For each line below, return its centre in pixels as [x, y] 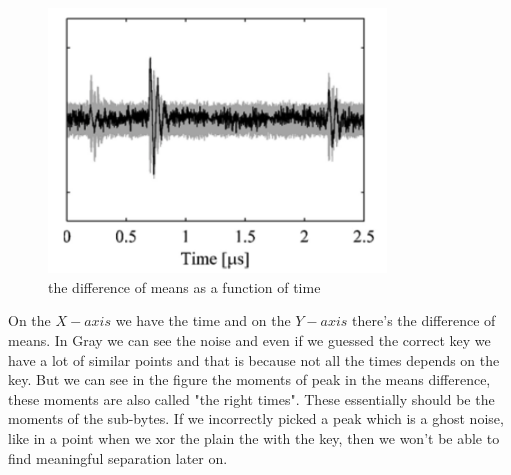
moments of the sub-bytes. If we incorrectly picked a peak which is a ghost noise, [256, 418]
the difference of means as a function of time [184, 286]
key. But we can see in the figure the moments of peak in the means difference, [249, 379]
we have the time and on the [203, 320]
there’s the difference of [424, 320]
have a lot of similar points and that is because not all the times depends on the [254, 359]
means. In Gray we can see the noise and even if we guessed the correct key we [249, 340]
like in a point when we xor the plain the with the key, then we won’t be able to [254, 437]
